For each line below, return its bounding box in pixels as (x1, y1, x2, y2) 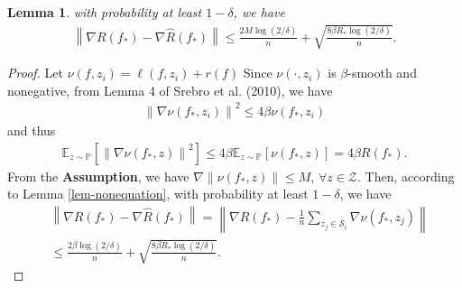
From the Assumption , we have (7, 166, 189, 185)
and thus (7, 120, 56, 139)
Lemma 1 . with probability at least (7, 3, 202, 21)
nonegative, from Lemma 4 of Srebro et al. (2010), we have (7, 80, 333, 99)
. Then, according (357, 166, 455, 185)
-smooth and (347, 63, 417, 82)
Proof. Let (7, 63, 63, 82)
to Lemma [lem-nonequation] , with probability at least (7, 184, 309, 203)
